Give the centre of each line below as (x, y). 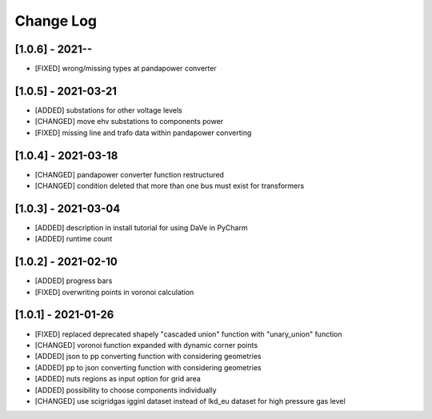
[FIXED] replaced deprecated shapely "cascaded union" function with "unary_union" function (189, 334)
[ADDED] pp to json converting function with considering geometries (148, 367)
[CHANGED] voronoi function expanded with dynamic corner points (146, 345)
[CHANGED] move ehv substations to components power (129, 122)
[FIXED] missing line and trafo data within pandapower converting (143, 133)
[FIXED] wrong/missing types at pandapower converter (126, 69)
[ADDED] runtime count (74, 239)
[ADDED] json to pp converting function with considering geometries (148, 357)
